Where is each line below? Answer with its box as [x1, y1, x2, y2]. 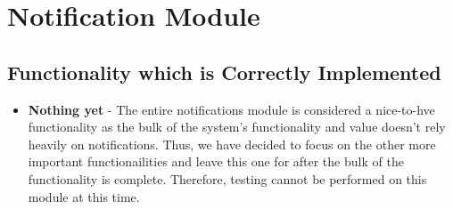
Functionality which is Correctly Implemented [7, 58, 441, 85]
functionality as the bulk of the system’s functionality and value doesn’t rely [28, 117, 446, 136]
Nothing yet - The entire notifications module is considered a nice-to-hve [28, 100, 435, 118]
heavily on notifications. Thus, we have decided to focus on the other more [28, 134, 436, 153]
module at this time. [28, 187, 140, 205]
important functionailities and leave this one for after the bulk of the [28, 152, 404, 171]
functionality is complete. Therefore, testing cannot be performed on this [28, 169, 427, 188]
